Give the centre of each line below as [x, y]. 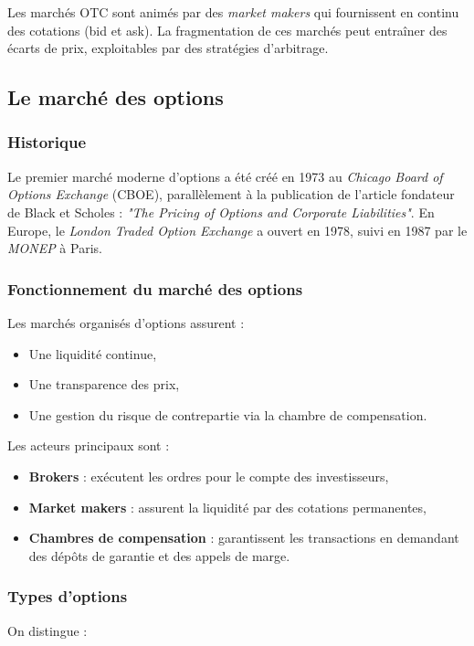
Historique [47, 142]
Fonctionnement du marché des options [155, 288]
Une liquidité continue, [93, 353]
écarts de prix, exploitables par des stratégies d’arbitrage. [168, 48]
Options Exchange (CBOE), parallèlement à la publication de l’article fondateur [231, 194]
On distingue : [47, 630]
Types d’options [68, 596]
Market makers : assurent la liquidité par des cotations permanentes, [227, 507]
